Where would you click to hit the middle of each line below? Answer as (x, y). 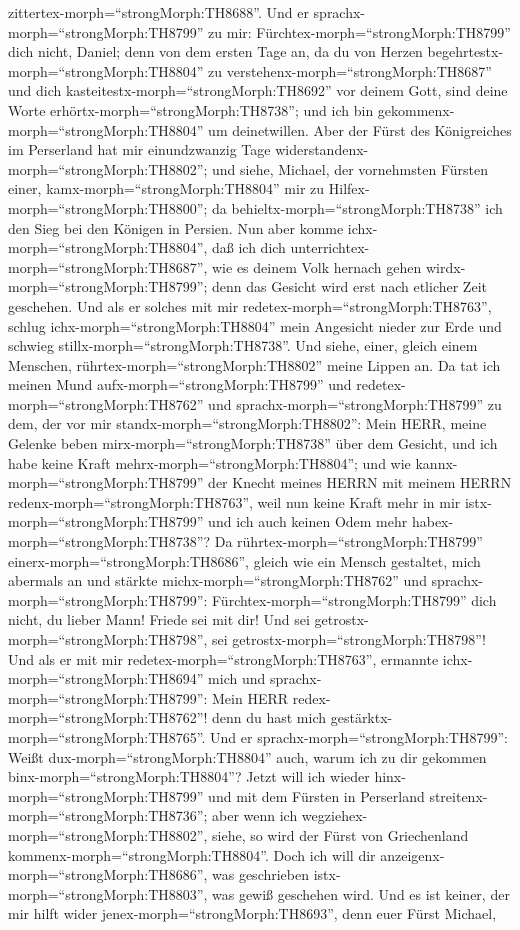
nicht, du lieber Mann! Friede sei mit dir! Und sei (159, 619)
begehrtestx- (465, 51)
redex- (311, 697)
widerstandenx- (322, 149)
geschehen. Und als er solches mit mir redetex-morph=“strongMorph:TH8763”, (250, 305)
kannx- (436, 462)
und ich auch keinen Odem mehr (308, 521)
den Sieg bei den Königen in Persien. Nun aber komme (176, 227)
